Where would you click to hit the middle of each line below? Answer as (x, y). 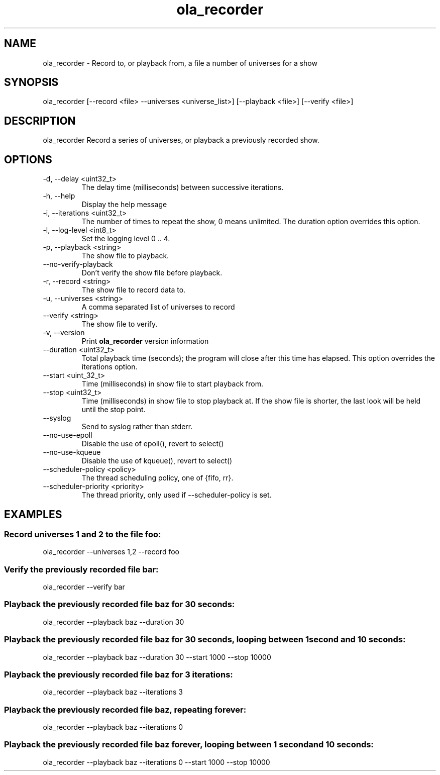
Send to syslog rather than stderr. (137, 427)
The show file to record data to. (134, 290)
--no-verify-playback (78, 264)
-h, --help (59, 196)
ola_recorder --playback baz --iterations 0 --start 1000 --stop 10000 (156, 762)
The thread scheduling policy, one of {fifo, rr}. (157, 478)
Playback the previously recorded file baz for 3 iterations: (119, 674)
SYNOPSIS (31, 82)
